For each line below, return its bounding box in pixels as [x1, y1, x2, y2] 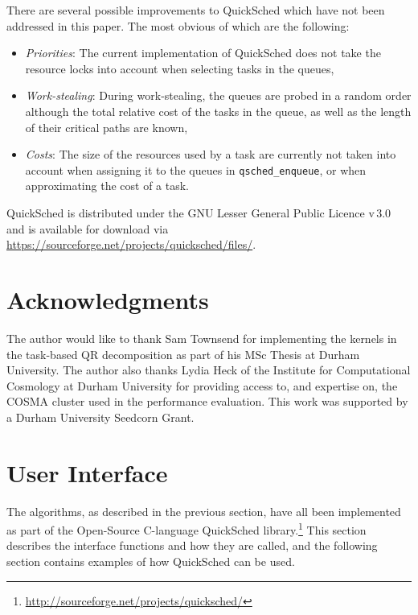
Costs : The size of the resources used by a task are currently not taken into [25, 146, 396, 163]
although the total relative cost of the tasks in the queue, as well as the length [25, 102, 412, 119]
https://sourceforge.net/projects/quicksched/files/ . [6, 236, 256, 253]
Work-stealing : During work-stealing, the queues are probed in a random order [25, 87, 412, 104]
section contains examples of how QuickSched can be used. [6, 553, 295, 570]
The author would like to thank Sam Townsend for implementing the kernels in [6, 329, 397, 346]
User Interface [6, 456, 168, 489]
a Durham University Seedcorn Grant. [6, 408, 195, 425]
